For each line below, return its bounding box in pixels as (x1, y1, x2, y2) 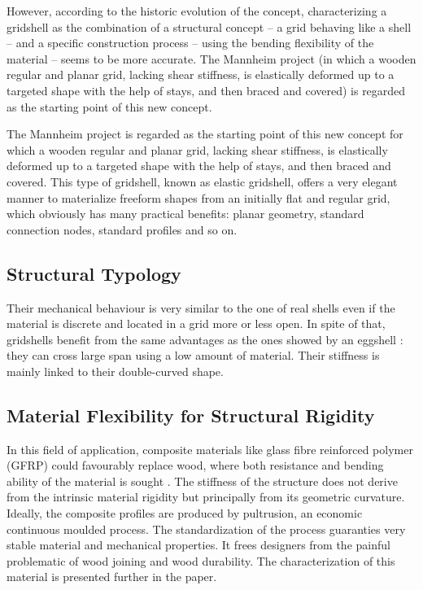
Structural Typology (7, 260, 181, 286)
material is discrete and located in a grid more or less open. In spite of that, (7, 315, 386, 332)
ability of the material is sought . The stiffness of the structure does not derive (7, 472, 398, 489)
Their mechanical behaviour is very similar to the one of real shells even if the (7, 299, 395, 316)
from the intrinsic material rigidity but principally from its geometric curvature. (7, 488, 405, 505)
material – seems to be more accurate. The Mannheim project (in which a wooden (7, 50, 416, 67)
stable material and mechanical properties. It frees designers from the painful (7, 536, 390, 553)
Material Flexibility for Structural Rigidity (7, 402, 375, 427)
